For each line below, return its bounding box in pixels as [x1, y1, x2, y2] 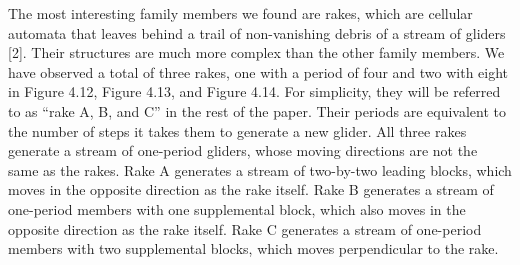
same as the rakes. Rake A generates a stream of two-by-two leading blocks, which [8, 159, 512, 180]
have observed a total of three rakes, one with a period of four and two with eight [8, 61, 509, 82]
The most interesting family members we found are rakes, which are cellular [8, 3, 473, 23]
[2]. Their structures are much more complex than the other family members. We [8, 42, 505, 63]
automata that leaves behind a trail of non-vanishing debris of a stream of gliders [8, 22, 506, 43]
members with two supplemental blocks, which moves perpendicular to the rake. [8, 238, 499, 259]
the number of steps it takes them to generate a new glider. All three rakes [8, 120, 467, 141]
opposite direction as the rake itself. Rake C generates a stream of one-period [8, 218, 482, 239]
